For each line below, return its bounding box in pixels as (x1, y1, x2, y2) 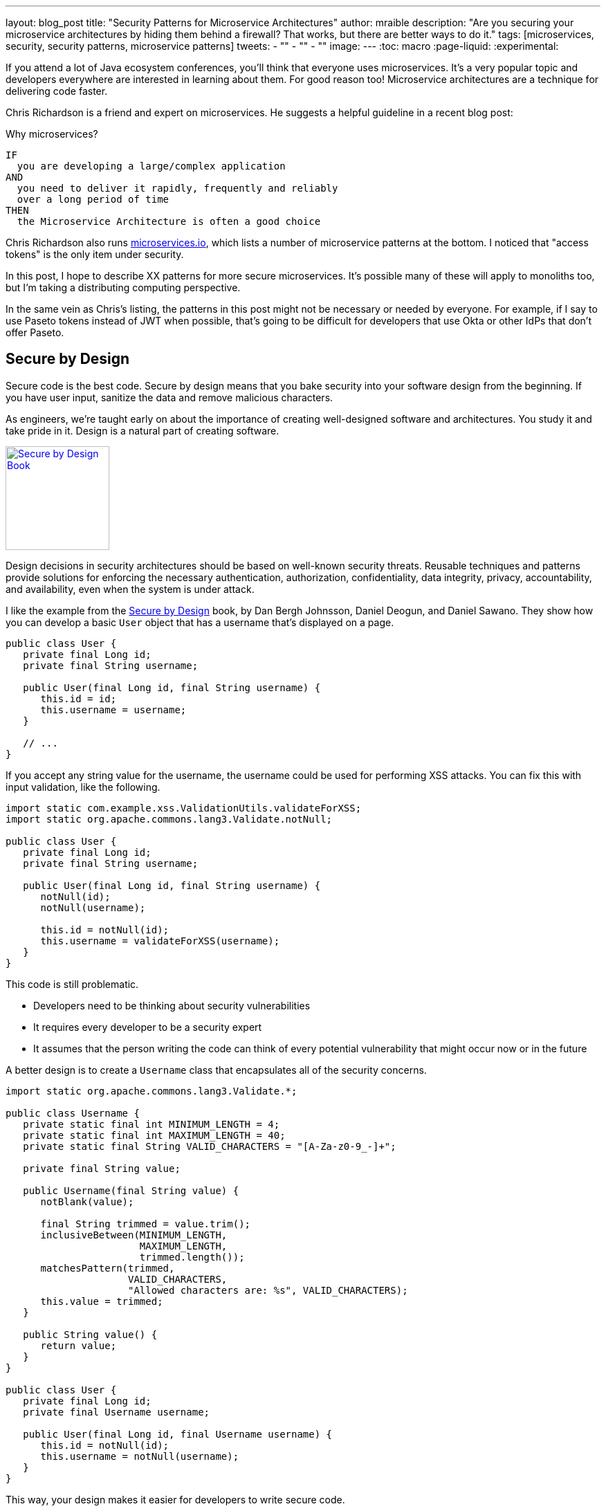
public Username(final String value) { (23, 1184, 239, 1196)
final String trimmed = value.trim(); (40, 1218, 251, 1229)
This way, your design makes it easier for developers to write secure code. (6, 1493, 345, 1505)
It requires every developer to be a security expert (33, 1020, 262, 1033)
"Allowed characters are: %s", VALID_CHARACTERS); (128, 1284, 408, 1296)
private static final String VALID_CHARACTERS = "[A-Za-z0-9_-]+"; (23, 1140, 396, 1152)
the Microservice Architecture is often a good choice (17, 216, 321, 227)
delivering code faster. (6, 85, 108, 97)
